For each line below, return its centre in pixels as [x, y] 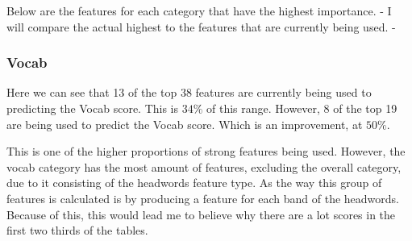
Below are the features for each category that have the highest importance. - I [199, 10]
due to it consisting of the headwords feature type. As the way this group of [194, 183]
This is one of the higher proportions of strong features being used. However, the [206, 151]
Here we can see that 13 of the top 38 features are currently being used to [189, 92]
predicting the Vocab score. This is [93, 108]
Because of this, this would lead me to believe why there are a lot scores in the [201, 214]
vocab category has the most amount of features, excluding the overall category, [204, 166]
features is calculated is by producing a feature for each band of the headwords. [203, 198]
